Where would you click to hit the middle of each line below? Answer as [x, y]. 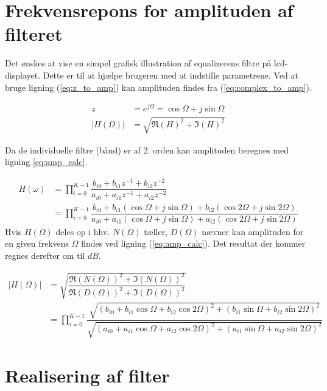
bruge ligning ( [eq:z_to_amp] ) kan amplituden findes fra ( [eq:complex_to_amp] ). [158, 87]
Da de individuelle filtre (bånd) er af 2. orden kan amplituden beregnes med [147, 150]
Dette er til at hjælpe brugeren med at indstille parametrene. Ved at [171, 75]
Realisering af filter [87, 375]
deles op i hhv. [83, 231]
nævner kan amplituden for [253, 231]
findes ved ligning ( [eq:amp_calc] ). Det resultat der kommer [193, 243]
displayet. [23, 75]
